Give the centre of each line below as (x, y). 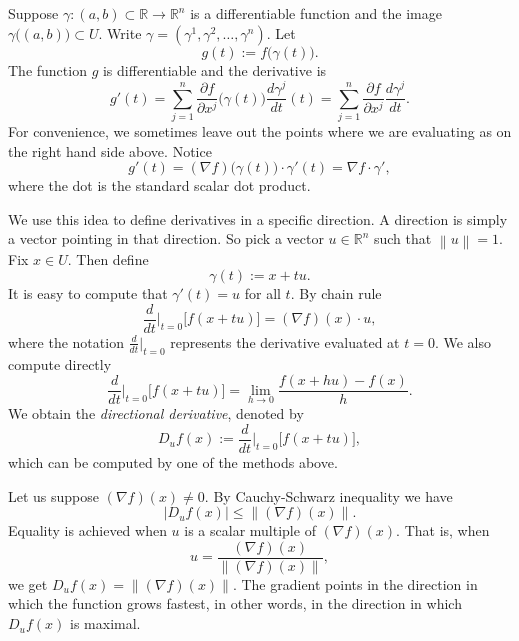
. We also (462, 341)
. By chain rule (336, 293)
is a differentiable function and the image (316, 13)
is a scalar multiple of (250, 530)
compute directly (60, 363)
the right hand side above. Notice (110, 150)
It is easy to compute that (88, 293)
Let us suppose (54, 495)
